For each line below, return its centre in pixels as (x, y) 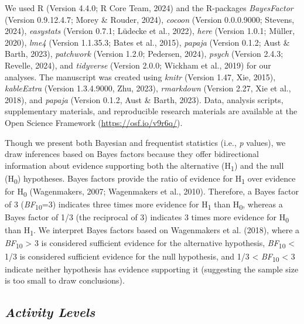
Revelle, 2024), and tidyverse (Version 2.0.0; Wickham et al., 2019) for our (138, 65)
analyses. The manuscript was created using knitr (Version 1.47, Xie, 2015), (140, 76)
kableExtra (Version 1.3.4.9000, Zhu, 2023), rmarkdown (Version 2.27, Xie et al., (148, 88)
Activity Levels (50, 312)
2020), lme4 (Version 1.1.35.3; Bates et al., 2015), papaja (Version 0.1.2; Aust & (147, 42)
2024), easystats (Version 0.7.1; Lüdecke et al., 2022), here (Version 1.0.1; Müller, (150, 31)
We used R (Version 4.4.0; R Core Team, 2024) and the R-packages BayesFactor (149, 8)
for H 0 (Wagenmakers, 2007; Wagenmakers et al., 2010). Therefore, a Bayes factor (152, 192)
